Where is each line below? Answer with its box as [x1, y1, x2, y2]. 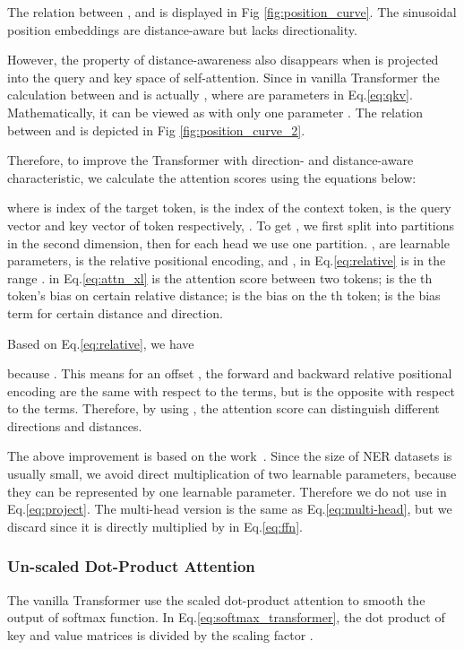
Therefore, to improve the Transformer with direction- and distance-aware [7, 151, 414, 169]
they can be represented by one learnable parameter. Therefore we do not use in [7, 481, 447, 500]
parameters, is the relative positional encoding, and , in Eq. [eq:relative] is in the [7, 251, 446, 270]
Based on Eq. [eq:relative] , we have [7, 334, 194, 352]
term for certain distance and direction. [7, 303, 223, 322]
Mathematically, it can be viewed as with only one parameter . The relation [7, 102, 424, 121]
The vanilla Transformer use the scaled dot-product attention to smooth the [7, 590, 425, 609]
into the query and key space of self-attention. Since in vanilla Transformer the [7, 67, 440, 86]
